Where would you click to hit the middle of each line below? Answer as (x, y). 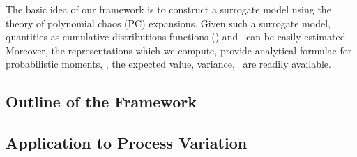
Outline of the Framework (101, 102)
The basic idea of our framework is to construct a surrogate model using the (168, 9)
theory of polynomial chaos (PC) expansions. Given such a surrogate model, (168, 23)
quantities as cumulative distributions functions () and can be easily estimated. (177, 37)
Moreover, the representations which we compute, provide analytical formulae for (179, 50)
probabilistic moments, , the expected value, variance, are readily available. (168, 64)
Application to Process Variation (127, 143)
